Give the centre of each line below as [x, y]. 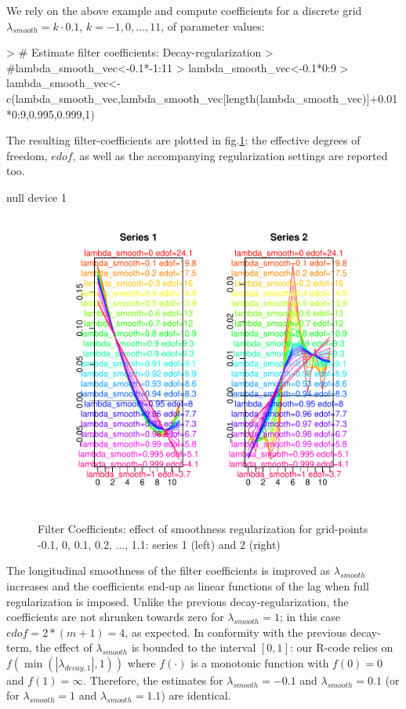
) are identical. [196, 695]
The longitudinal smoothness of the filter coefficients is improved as [169, 570]
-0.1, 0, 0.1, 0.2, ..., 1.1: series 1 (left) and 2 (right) [159, 544]
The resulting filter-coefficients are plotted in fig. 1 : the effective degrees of [183, 140]
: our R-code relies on [341, 647]
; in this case [310, 617]
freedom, [27, 155]
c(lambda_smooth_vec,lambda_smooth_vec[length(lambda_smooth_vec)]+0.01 [202, 98]
